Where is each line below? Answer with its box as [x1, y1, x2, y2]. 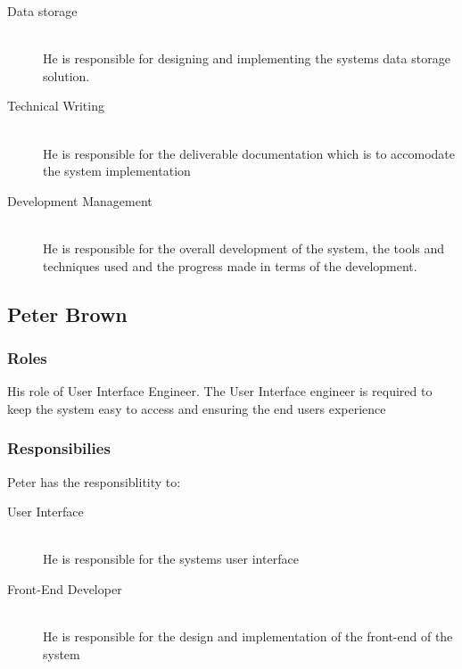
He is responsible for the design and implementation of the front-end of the [43, 627, 453, 646]
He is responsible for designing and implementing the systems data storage [43, 49, 450, 68]
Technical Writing [7, 96, 104, 115]
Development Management [7, 191, 153, 210]
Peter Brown [7, 300, 128, 327]
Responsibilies [7, 437, 111, 459]
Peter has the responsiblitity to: [7, 472, 181, 491]
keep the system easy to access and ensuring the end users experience [7, 399, 386, 417]
